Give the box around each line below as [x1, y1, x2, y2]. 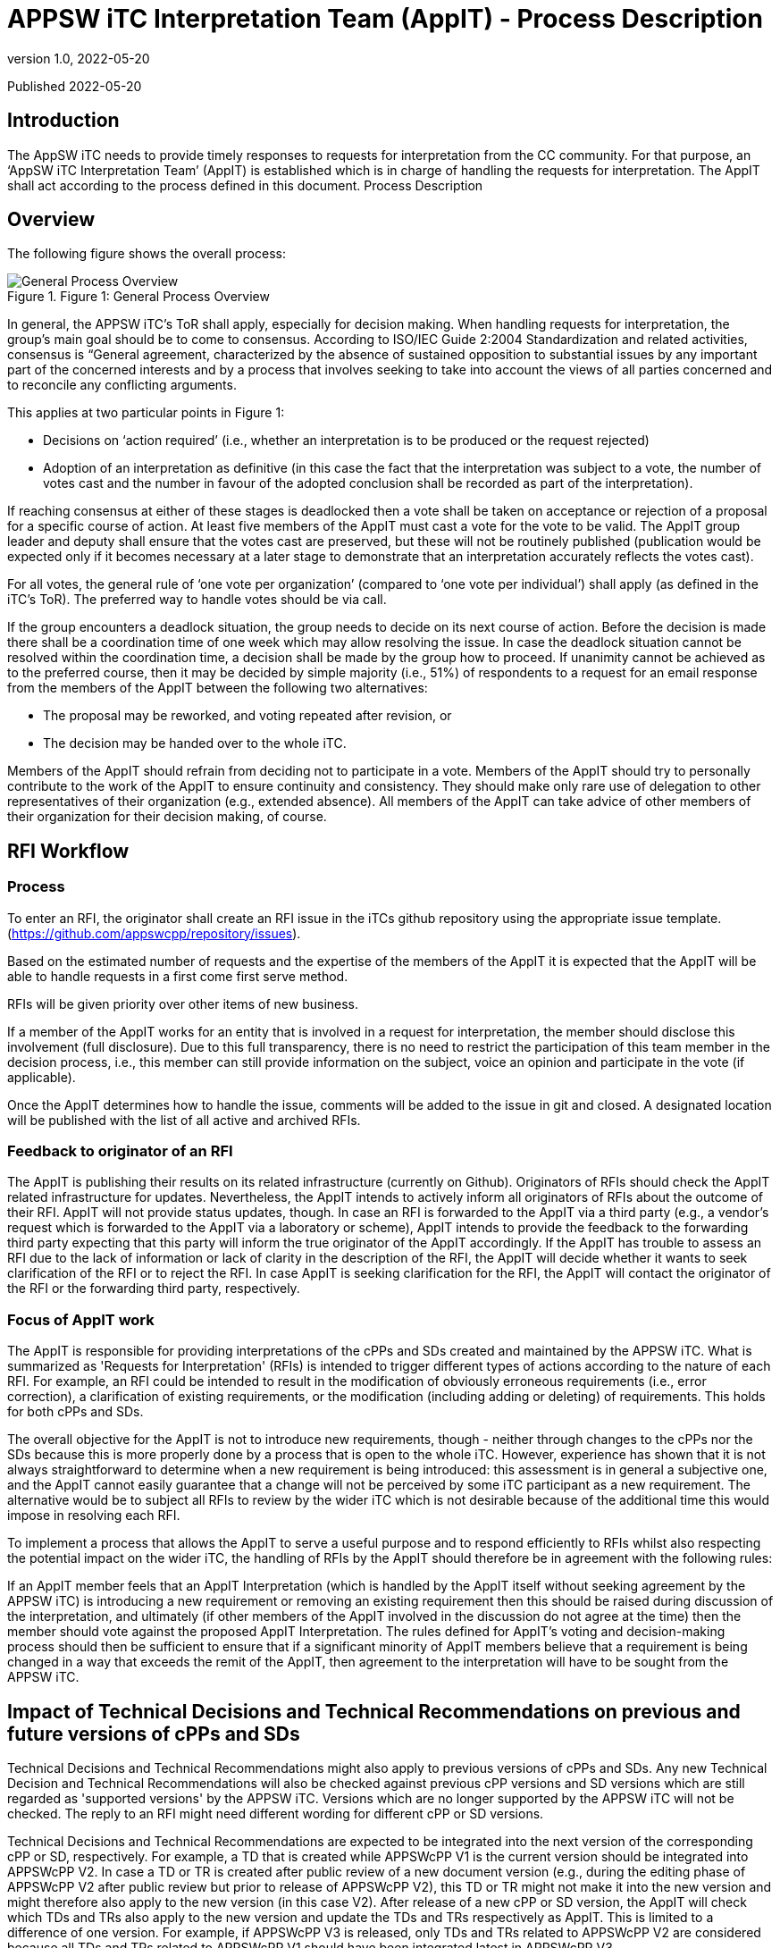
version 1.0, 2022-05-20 [7, 50, 150, 66]
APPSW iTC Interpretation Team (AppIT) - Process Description [7, 4, 763, 34]
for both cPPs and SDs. [7, 1404, 144, 1420]
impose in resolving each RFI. [7, 1507, 180, 1524]
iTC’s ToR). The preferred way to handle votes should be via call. [7, 592, 387, 608]
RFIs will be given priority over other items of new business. [7, 995, 359, 1012]
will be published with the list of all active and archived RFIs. [7, 1112, 361, 1128]
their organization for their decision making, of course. [7, 809, 327, 825]
